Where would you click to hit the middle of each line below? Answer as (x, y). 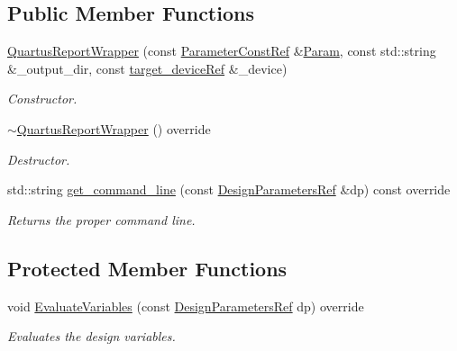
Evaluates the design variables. (91, 336)
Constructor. (42, 99)
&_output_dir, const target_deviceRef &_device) (147, 68)
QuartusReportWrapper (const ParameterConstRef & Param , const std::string (222, 51)
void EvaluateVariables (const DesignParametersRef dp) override (186, 306)
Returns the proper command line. (101, 219)
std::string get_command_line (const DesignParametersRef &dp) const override (229, 189)
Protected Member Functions (147, 268)
